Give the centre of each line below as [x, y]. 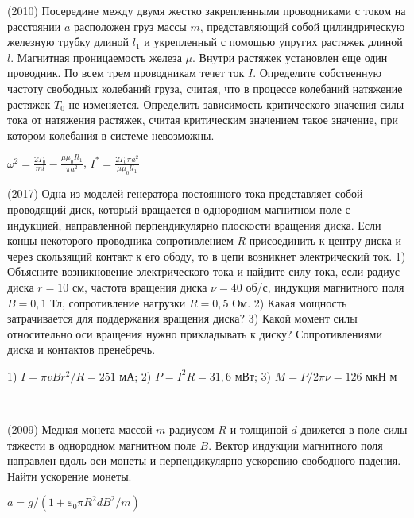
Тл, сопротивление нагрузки [118, 302]
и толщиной [259, 429]
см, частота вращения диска [139, 286]
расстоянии [34, 26]
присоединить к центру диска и [325, 240]
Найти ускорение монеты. [70, 475]
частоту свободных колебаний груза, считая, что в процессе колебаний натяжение [205, 88]
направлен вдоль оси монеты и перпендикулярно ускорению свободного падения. [204, 460]
